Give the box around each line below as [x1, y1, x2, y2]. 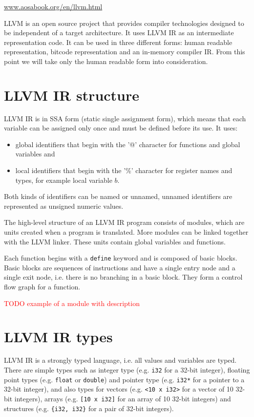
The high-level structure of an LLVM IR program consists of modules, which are [4, 217, 245, 227]
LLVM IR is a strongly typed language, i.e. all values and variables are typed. [4, 355, 237, 365]
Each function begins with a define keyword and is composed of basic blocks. [4, 253, 237, 263]
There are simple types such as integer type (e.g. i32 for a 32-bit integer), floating [4, 364, 250, 374]
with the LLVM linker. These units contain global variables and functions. [4, 236, 226, 246]
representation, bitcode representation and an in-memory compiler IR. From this [4, 46, 245, 57]
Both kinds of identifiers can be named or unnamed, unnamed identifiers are [4, 191, 233, 201]
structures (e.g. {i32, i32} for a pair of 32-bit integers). [4, 403, 174, 413]
